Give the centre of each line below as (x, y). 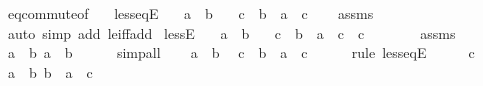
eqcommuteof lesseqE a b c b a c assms (190, 13)
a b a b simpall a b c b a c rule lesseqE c (241, 52)
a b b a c (50, 71)
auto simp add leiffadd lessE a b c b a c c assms (231, 32)
